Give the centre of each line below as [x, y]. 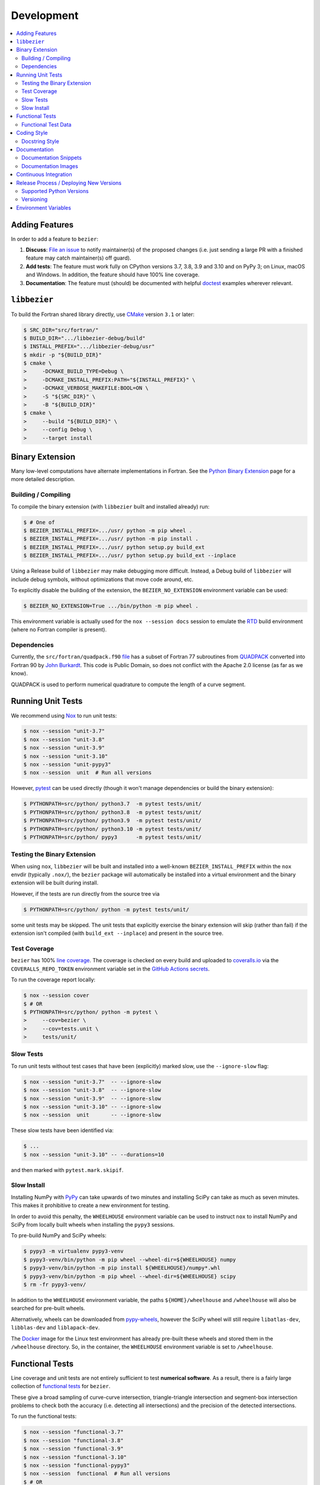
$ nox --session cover [56, 996]
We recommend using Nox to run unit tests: [64, 715]
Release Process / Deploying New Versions [69, 183]
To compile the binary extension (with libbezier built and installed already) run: [110, 506]
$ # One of [39, 522]
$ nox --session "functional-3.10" [75, 1457]
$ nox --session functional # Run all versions [97, 1474]
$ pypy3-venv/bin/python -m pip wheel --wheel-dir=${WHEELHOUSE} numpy [130, 1260]
